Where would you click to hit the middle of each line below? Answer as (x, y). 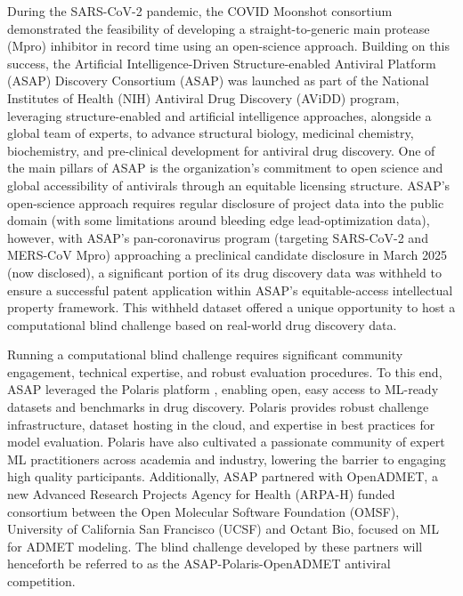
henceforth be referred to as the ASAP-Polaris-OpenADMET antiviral (199, 564)
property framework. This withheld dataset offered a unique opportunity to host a (231, 307)
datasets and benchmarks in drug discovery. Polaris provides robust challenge (218, 407)
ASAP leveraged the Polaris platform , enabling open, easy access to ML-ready (223, 389)
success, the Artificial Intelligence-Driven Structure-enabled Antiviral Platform (222, 63)
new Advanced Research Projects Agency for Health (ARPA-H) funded (201, 494)
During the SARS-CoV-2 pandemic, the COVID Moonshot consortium (200, 11)
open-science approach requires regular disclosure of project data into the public (226, 202)
